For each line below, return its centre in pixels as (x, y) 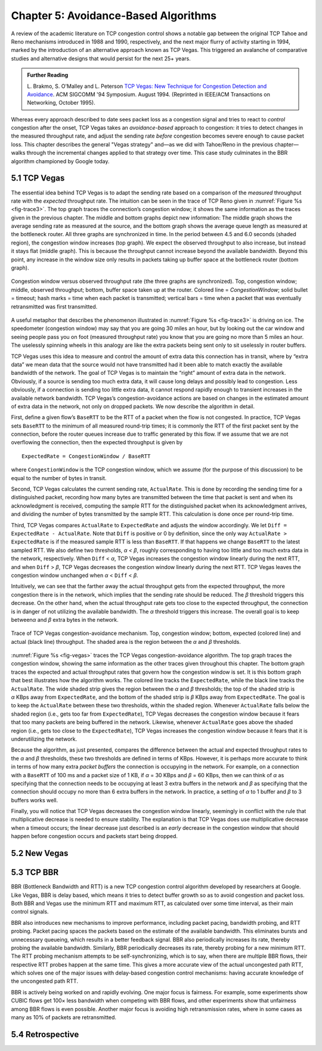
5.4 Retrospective (45, 1034)
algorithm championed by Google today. (60, 161)
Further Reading (48, 75)
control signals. (30, 912)
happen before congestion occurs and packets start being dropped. (95, 836)
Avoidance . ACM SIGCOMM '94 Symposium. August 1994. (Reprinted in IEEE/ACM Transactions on (149, 94)
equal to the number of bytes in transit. (59, 478)
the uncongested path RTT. (45, 981)
